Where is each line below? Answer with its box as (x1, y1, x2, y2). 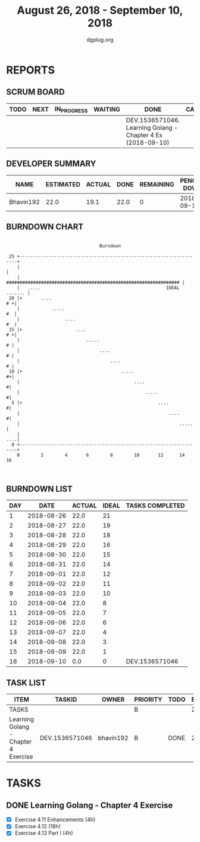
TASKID (55, 696, 77, 704)
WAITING (93, 105, 121, 114)
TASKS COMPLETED (126, 501, 185, 510)
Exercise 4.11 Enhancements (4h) (14, 816, 96, 823)
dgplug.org (86, 36, 114, 43)
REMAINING (139, 180, 174, 188)
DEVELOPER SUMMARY (6, 159, 96, 169)
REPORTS (6, 63, 55, 76)
